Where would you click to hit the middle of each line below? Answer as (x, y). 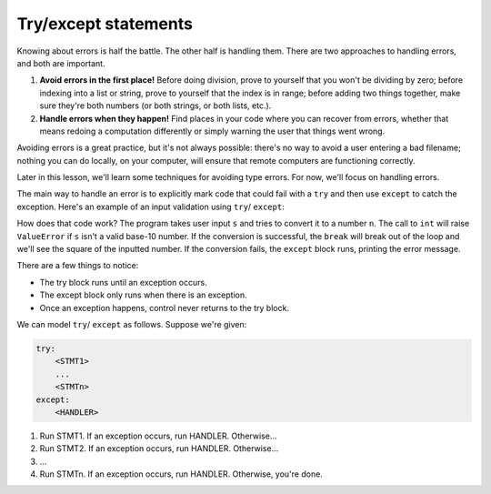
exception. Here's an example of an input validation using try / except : (151, 207)
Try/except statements (105, 24)
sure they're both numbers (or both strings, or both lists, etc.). (155, 106)
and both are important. (61, 63)
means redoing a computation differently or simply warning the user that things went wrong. (212, 131)
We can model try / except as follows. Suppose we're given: (132, 324)
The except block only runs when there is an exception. (143, 295)
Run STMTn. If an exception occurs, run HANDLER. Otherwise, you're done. (181, 474)
